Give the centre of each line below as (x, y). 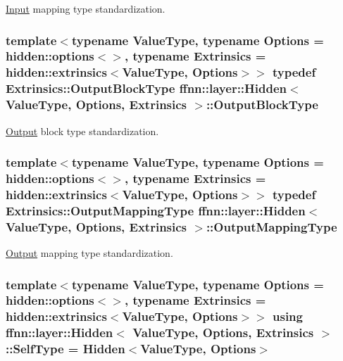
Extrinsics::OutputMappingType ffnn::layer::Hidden (156, 210)
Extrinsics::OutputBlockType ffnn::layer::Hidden (146, 88)
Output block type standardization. (82, 131)
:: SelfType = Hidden (66, 349)
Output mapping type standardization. (89, 253)
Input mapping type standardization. (86, 8)
